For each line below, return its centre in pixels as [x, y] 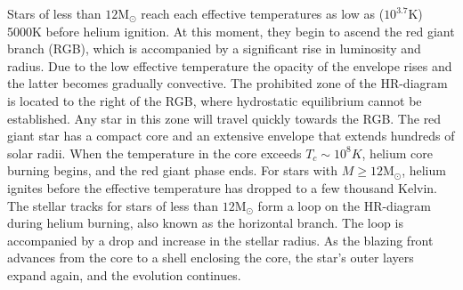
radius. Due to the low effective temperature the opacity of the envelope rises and [230, 65]
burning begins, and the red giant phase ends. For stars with [172, 170]
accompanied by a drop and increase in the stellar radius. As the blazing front [220, 240]
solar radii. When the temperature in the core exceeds [154, 153]
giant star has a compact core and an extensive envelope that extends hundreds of [231, 136]
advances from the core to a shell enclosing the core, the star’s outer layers [211, 258]
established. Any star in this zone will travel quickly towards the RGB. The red [224, 118]
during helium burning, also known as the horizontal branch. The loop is [205, 223]
